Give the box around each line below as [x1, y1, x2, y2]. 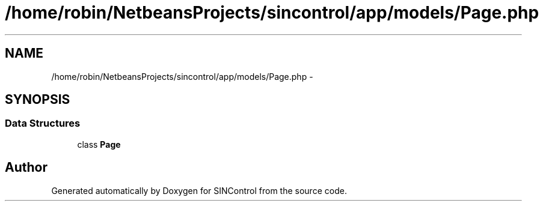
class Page [77, 139, 121, 150]
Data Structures [5, 117, 81, 130]
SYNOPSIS [5, 92, 70, 108]
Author [5, 160, 48, 175]
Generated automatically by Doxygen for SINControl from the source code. [51, 185, 347, 196]
